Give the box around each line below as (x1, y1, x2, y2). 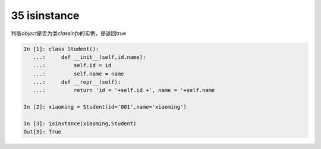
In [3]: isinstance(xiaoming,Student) (23, 121, 137, 127)
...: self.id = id (33, 62, 112, 69)
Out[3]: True (23, 128, 62, 135)
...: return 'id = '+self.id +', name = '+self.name (33, 87, 215, 94)
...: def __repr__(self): (33, 79, 121, 85)
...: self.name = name (33, 70, 124, 77)
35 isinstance (11, 9, 80, 22)
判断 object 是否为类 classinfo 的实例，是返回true (11, 30, 126, 37)
